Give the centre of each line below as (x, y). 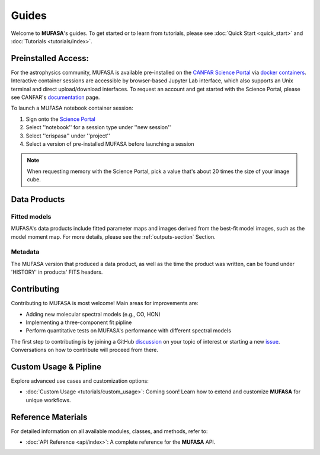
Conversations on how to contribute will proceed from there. (85, 350)
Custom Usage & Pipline (56, 366)
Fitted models (31, 216)
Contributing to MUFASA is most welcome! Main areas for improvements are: (105, 303)
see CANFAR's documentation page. (55, 97)
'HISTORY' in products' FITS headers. (57, 272)
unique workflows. (48, 400)
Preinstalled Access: (50, 58)
